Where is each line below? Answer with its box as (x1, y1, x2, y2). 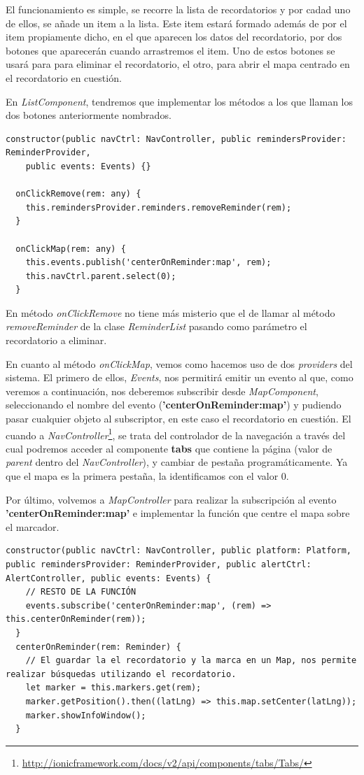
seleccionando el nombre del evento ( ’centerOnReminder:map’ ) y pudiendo (6, 397, 342, 412)
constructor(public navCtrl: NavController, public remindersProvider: (6, 134, 346, 144)
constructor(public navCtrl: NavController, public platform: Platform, (6, 546, 351, 556)
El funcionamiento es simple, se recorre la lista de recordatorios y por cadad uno (6, 2, 351, 16)
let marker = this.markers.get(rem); (25, 683, 202, 693)
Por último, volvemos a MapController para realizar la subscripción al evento (6, 492, 337, 506)
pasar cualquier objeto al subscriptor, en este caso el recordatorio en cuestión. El (6, 411, 351, 426)
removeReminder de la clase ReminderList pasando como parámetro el (6, 319, 307, 334)
